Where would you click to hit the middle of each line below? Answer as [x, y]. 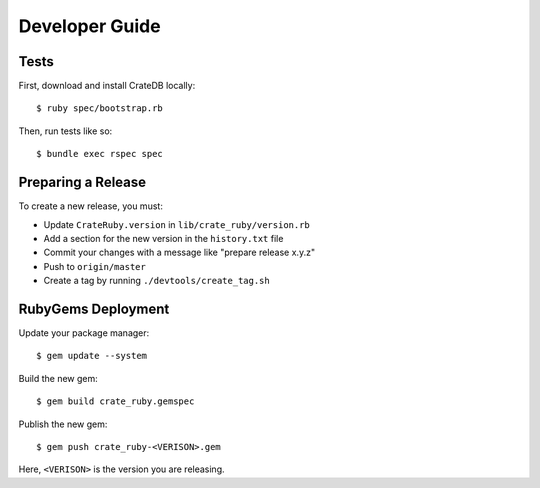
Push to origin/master [95, 266]
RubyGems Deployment [94, 308]
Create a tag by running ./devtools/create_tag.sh [156, 281]
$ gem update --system [92, 356]
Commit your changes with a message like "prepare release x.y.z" [179, 252]
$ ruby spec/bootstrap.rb [100, 108]
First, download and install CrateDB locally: [107, 86]
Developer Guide [89, 26]
